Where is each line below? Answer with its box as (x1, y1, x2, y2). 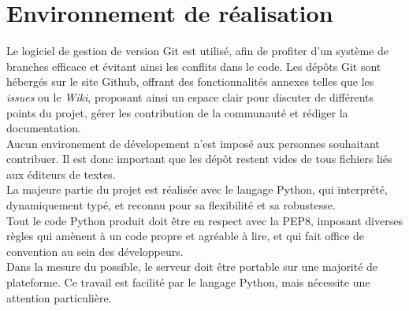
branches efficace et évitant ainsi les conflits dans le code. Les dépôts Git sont (6, 57, 381, 74)
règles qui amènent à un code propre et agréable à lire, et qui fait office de (6, 228, 365, 244)
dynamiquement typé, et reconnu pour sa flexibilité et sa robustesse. (6, 197, 336, 213)
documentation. (6, 120, 81, 136)
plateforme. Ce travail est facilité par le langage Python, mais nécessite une (6, 274, 370, 291)
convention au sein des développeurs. (6, 243, 184, 259)
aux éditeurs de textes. (6, 165, 116, 182)
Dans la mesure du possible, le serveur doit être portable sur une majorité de (6, 258, 378, 275)
